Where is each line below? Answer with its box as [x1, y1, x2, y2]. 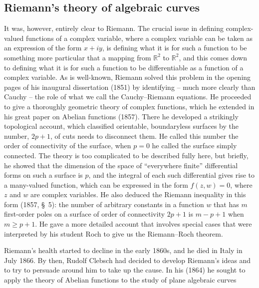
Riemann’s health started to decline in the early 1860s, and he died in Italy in [4, 245, 243, 256]
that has [214, 199, 239, 209]
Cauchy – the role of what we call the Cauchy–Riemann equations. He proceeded [4, 91, 252, 102]
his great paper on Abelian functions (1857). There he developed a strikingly [4, 111, 239, 121]
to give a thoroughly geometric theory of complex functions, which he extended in [4, 101, 255, 111]
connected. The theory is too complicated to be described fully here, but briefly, [4, 150, 249, 160]
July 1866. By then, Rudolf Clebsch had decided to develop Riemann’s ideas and [4, 255, 251, 265]
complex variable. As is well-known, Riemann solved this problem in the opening [4, 72, 251, 82]
